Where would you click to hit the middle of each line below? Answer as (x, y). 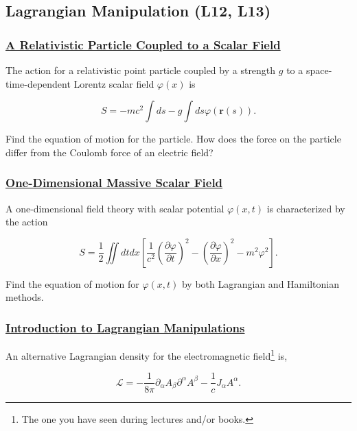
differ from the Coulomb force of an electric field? (110, 152)
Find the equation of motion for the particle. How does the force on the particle (173, 139)
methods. (25, 297)
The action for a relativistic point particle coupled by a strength (141, 70)
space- (319, 70)
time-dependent (38, 83)
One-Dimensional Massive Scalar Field (114, 183)
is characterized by (306, 208)
